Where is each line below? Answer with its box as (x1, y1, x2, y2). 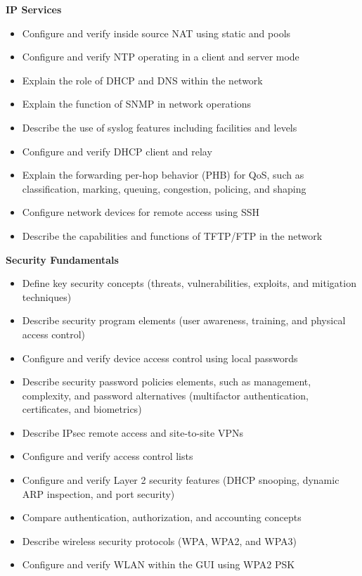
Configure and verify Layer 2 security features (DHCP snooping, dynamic (22, 473, 340, 487)
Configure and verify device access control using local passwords (22, 350, 298, 365)
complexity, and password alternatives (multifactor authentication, (22, 388, 309, 402)
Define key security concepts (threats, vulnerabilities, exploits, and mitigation (22, 276, 356, 290)
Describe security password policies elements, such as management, (22, 374, 311, 389)
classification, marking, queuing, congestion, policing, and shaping (22, 181, 306, 196)
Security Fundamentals (6, 252, 119, 267)
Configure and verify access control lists (22, 449, 193, 463)
